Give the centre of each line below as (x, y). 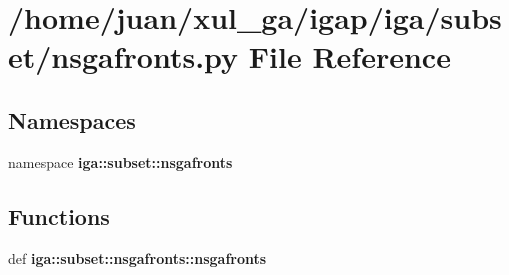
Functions (59, 215)
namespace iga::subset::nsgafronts (120, 161)
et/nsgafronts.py (123, 56)
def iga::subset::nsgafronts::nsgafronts (137, 257)
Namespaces (72, 119)
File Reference (349, 56)
